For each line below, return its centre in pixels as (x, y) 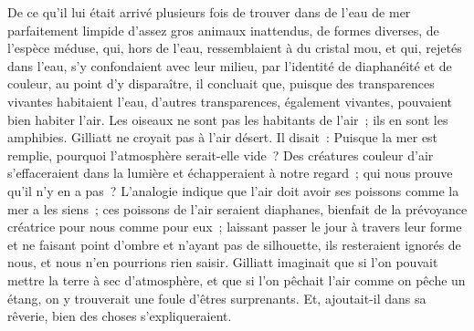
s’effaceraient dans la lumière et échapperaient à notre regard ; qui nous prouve (230, 173)
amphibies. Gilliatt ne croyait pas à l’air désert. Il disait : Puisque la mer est (223, 137)
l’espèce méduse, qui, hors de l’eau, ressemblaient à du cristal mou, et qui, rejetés (235, 48)
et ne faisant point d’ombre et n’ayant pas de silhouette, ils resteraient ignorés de (234, 244)
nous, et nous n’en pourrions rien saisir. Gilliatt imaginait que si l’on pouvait (223, 262)
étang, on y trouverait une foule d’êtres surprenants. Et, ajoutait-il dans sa (217, 298)
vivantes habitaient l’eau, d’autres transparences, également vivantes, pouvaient (230, 101)
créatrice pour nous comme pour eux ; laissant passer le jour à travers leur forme (235, 227)
